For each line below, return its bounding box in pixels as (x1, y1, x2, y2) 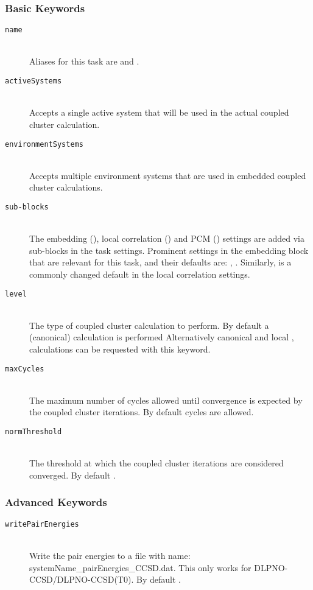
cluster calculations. (29, 181, 103, 194)
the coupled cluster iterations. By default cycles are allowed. (29, 406, 254, 418)
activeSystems (5, 77, 62, 86)
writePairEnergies (5, 519, 79, 529)
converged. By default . (29, 468, 116, 481)
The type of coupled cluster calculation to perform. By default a (29, 318, 269, 331)
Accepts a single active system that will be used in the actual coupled (29, 106, 289, 119)
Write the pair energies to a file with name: (29, 549, 191, 561)
